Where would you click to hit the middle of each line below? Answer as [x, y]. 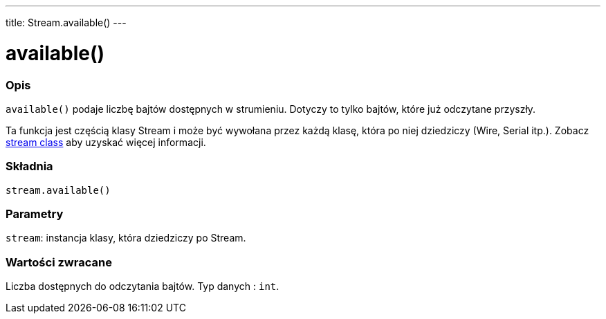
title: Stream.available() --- [66, 22]
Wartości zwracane [59, 262]
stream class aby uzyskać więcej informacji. [106, 142]
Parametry [35, 214]
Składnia [29, 166]
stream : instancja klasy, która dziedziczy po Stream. [126, 238]
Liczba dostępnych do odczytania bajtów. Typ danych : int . [143, 286]
